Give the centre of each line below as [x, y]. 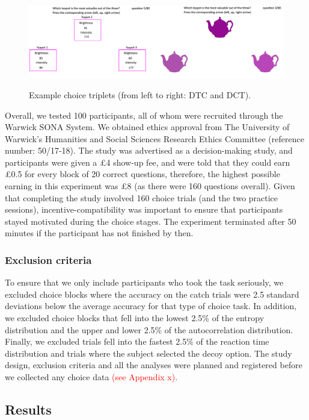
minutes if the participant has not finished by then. [99, 233]
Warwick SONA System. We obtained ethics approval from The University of [147, 127]
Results [28, 409]
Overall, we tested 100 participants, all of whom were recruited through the [144, 115]
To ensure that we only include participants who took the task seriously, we [144, 282]
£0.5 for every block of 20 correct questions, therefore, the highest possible [142, 174]
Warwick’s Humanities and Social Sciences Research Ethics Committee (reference [154, 138]
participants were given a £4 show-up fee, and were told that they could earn [148, 162]
